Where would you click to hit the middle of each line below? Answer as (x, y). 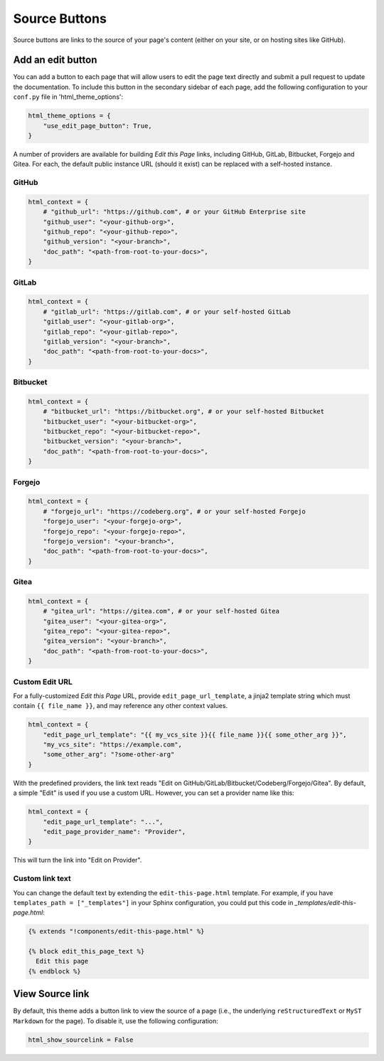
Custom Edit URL (43, 682)
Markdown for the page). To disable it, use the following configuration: (116, 1020)
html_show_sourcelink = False (81, 1040)
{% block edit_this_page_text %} (86, 951)
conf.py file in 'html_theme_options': (68, 97)
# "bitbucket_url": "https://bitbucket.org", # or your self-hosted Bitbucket (184, 412)
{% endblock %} (54, 971)
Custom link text (42, 879)
